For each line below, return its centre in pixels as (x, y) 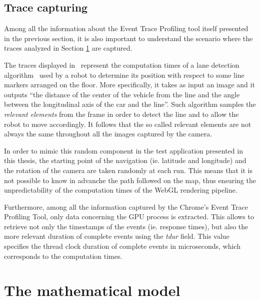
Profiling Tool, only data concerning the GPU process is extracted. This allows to (129, 216)
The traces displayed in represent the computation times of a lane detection (122, 64)
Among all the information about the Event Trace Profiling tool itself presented (126, 28)
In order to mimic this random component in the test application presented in (123, 150)
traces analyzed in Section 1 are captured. (68, 48)
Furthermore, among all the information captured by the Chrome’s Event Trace (126, 206)
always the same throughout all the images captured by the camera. (108, 134)
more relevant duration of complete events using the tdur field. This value (117, 236)
